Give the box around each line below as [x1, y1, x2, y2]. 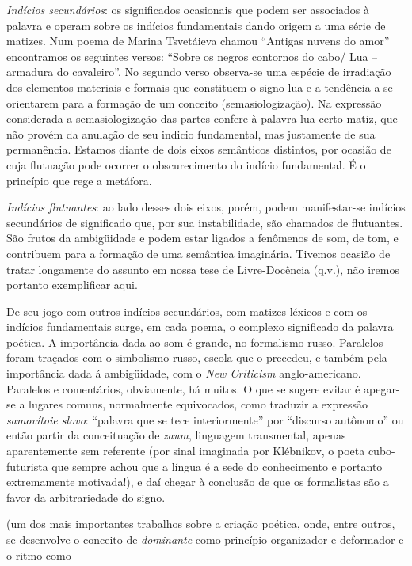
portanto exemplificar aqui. [6, 276, 138, 293]
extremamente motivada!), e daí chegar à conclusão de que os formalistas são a [6, 473, 389, 490]
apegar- [363, 380, 400, 397]
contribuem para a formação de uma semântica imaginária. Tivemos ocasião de [6, 245, 391, 261]
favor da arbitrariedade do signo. [6, 488, 166, 505]
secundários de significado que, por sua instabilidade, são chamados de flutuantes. [6, 214, 403, 230]
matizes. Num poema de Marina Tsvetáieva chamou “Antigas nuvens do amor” [6, 32, 390, 49]
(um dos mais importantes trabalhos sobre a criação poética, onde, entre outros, [6, 515, 395, 532]
